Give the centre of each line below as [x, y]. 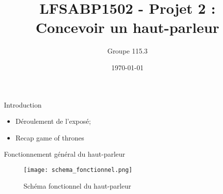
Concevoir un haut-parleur [127, 27]
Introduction [23, 104]
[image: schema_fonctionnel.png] [78, 170]
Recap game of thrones [50, 137]
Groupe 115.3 [127, 51]
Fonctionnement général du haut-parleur [65, 154]
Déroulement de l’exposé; [53, 121]
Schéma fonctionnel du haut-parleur [77, 185]
